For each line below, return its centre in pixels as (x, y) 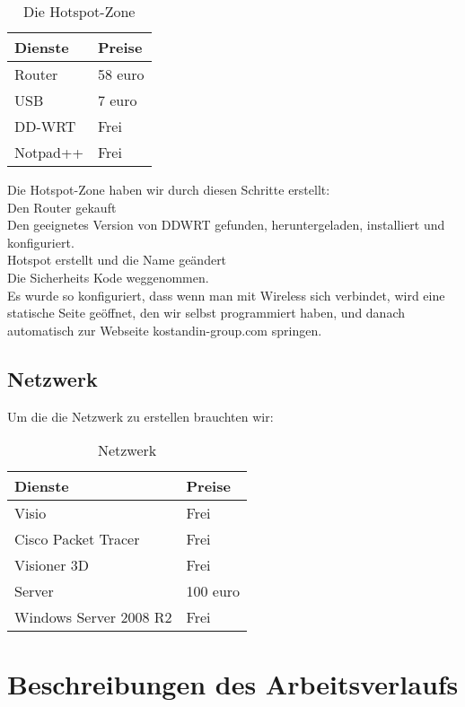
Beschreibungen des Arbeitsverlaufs (233, 684)
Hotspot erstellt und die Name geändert (117, 260)
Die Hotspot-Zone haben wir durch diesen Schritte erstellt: (169, 189)
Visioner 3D (52, 565)
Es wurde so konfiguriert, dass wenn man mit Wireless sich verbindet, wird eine (226, 295)
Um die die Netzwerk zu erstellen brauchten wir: (140, 416)
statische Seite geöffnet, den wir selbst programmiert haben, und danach (206, 313)
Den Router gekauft (62, 207)
